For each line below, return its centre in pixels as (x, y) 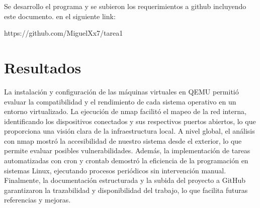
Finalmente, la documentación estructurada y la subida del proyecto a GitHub (125, 180)
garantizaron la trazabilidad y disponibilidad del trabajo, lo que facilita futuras (126, 190)
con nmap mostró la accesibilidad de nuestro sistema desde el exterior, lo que (123, 140)
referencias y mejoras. (37, 200)
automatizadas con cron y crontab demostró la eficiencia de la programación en (126, 161)
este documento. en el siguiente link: (60, 16)
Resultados (43, 67)
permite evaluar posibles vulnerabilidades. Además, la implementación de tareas (127, 150)
